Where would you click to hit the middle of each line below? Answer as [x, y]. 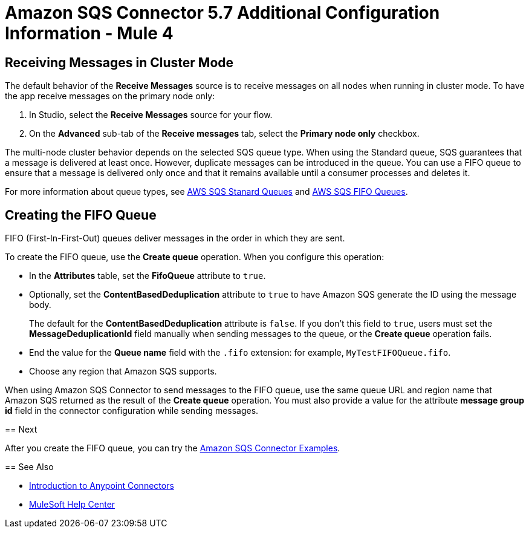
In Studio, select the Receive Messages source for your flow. [151, 115]
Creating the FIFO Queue [81, 215]
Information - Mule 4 [89, 33]
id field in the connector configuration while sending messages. [132, 411]
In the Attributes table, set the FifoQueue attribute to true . [148, 276]
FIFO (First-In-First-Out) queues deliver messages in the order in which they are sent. [175, 238]
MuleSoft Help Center [72, 505]
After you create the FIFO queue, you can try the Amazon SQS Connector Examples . [173, 448]
